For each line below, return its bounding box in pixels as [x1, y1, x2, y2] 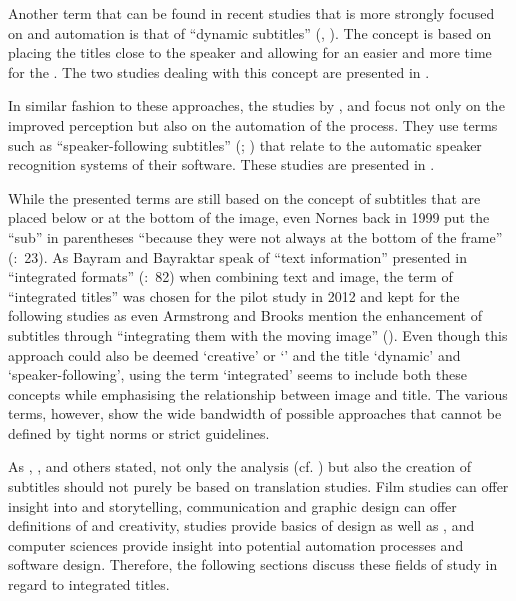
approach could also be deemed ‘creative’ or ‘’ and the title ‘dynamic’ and [8, 344, 461, 365]
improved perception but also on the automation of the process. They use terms [8, 114, 498, 135]
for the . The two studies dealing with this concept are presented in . [8, 61, 430, 82]
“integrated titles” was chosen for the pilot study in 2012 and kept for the [8, 285, 460, 306]
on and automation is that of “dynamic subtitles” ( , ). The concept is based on [8, 22, 492, 43]
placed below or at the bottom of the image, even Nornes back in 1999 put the [8, 207, 490, 228]
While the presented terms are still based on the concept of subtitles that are [8, 187, 481, 208]
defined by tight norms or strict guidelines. [8, 422, 270, 443]
